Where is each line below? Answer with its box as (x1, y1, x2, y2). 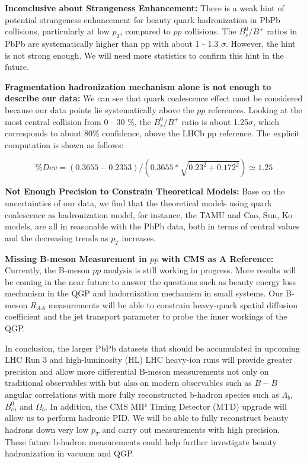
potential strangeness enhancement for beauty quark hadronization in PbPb (5, 13, 280, 25)
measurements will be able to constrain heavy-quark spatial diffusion (48, 298, 298, 311)
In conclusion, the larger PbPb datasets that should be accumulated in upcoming (5, 341, 300, 354)
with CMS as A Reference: (161, 252, 274, 264)
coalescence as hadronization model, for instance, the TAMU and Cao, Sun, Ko (5, 208, 293, 221)
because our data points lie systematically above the (5, 103, 194, 116)
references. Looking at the (208, 103, 302, 116)
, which (252, 115, 279, 127)
